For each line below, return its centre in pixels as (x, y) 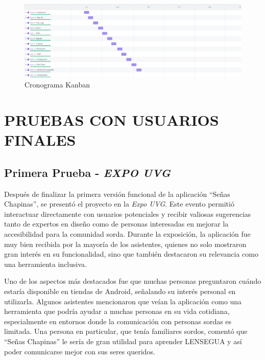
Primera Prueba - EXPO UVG (88, 172)
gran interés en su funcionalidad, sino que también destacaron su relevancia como (131, 254)
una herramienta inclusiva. (45, 264)
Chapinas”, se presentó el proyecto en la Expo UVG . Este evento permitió (119, 204)
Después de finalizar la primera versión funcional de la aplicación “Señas (117, 194)
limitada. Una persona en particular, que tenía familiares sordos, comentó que (126, 331)
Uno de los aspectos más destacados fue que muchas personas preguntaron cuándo (133, 281)
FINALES (40, 140)
